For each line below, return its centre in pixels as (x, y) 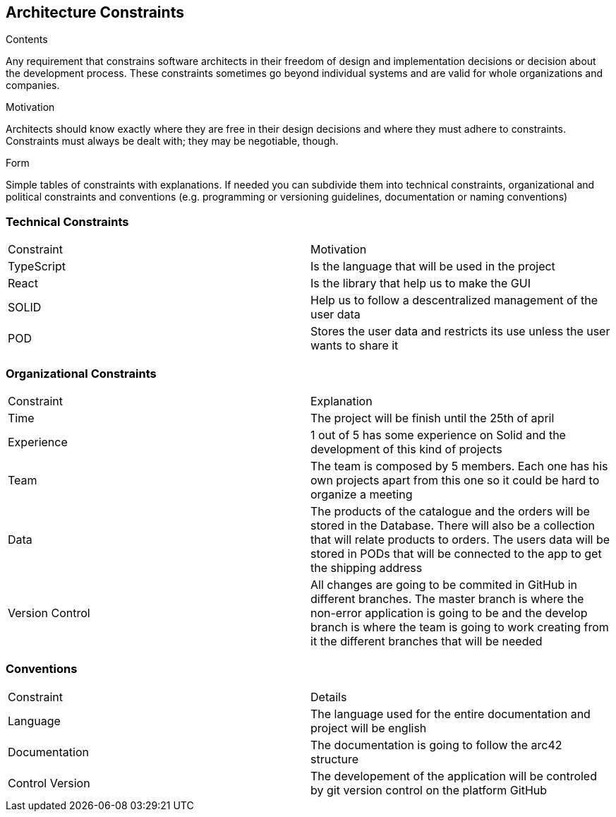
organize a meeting (362, 494)
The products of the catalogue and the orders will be (450, 511)
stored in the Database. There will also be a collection (453, 525)
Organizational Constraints (81, 373)
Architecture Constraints (95, 12)
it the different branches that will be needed (427, 641)
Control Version (49, 783)
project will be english (369, 728)
